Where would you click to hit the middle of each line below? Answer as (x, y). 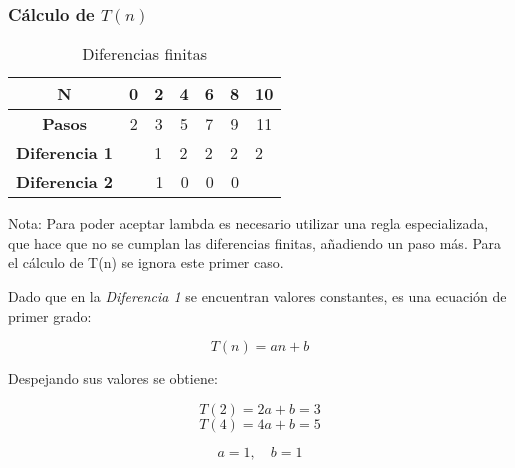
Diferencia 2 (65, 182)
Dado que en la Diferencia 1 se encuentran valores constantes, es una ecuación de (257, 296)
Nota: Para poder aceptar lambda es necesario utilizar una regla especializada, (248, 223)
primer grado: (50, 315)
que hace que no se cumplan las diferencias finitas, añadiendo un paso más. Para (255, 242)
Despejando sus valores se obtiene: (113, 378)
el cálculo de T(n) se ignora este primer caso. (146, 262)
